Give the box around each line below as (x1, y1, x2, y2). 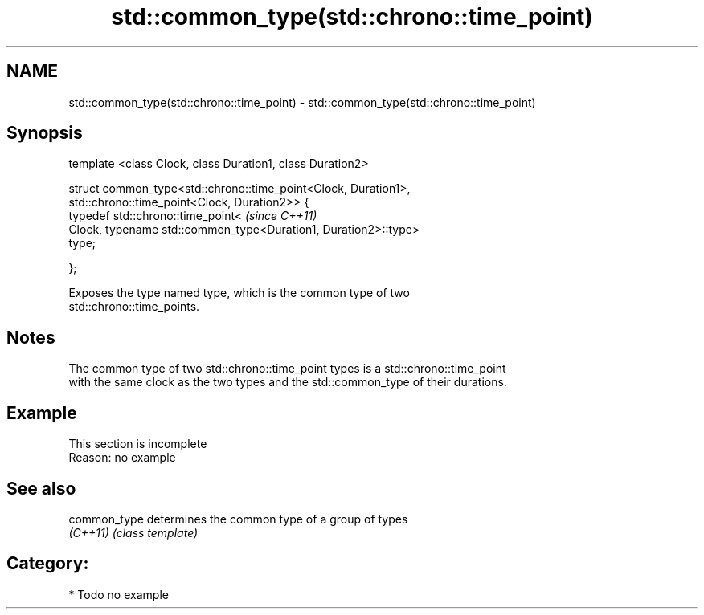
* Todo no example (68, 587, 169, 601)
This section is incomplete (68, 437, 207, 451)
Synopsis (6, 123, 83, 144)
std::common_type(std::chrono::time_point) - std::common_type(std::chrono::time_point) (68, 95, 536, 109)
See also (6, 478, 76, 499)
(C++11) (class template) (68, 525, 199, 540)
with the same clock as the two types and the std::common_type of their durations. (68, 375, 507, 389)
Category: (6, 553, 89, 574)
